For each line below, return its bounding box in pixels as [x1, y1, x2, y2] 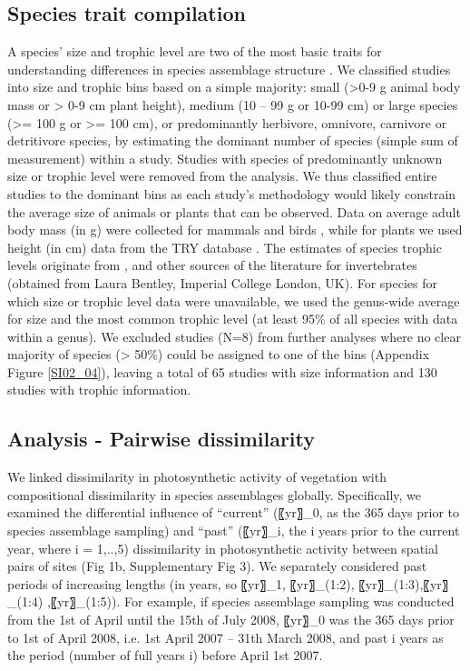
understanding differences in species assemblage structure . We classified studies [7, 59, 451, 78]
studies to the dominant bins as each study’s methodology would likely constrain [7, 184, 456, 203]
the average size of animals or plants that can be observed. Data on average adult [7, 202, 461, 221]
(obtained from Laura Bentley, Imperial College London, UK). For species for [7, 273, 438, 292]
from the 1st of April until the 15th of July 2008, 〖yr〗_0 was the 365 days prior [7, 610, 455, 629]
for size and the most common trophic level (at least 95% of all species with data [7, 309, 458, 328]
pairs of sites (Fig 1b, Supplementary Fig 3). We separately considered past [7, 556, 427, 576]
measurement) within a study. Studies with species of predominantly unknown [7, 148, 443, 167]
